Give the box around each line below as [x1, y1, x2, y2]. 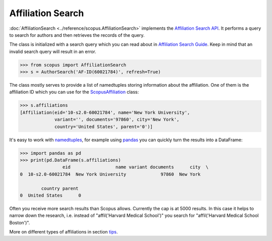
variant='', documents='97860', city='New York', [54, 116, 180, 123]
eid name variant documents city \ [62, 164, 209, 170]
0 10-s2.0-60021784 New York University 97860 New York [20, 171, 201, 177]
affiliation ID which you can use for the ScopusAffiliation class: [9, 89, 139, 95]
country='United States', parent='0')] [54, 124, 153, 130]
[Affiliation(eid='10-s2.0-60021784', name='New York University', [20, 109, 190, 115]
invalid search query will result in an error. [9, 48, 97, 54]
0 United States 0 [20, 192, 82, 198]
